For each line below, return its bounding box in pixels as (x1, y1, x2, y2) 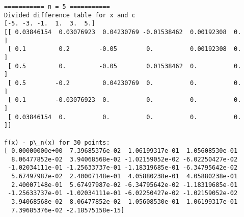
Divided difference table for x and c (4, 11, 135, 19)
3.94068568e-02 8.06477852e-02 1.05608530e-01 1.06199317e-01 (11, 198, 238, 206)
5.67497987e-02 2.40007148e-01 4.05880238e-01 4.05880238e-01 (11, 173, 238, 180)
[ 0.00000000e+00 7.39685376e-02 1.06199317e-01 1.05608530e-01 (4, 147, 238, 155)
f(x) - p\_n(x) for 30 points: (4, 139, 110, 146)
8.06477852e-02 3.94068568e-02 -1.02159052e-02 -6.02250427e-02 (11, 155, 238, 163)
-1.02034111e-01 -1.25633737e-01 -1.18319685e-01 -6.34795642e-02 (8, 164, 238, 172)
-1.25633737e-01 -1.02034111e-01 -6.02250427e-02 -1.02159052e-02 (8, 189, 238, 197)
